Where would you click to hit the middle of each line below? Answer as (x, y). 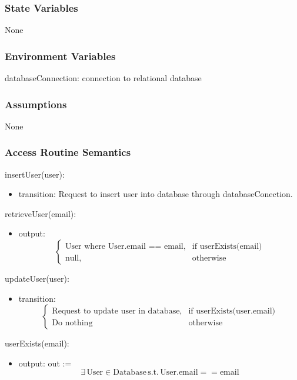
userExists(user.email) (236, 311)
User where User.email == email (124, 246)
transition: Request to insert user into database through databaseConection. (156, 194)
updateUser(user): (37, 279)
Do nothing (72, 323)
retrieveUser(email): (41, 213)
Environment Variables (60, 56)
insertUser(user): (35, 174)
